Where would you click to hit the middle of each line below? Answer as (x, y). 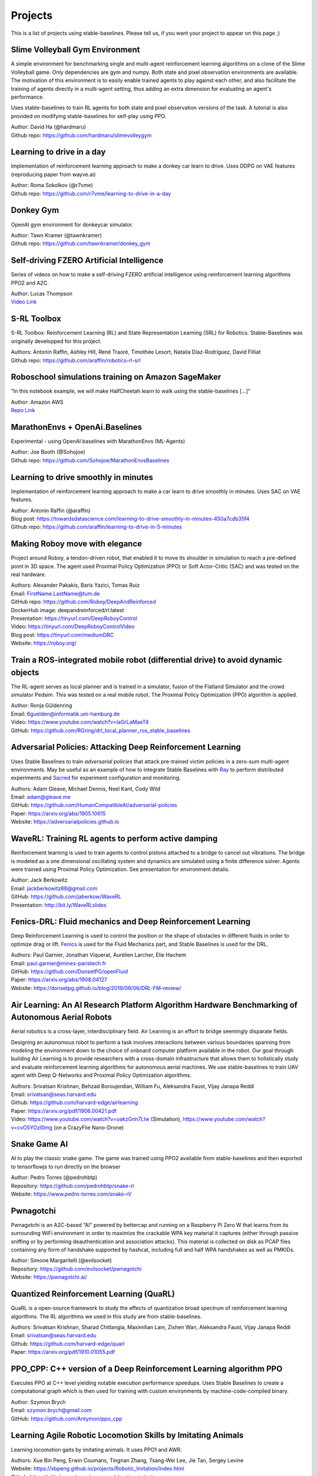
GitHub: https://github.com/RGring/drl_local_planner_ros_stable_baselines (101, 730)
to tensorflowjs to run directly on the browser (66, 1167)
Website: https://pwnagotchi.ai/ (49, 1277)
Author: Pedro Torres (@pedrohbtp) (54, 1177)
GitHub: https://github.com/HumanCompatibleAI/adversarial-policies (94, 805)
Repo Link (23, 410)
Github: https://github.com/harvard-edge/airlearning (74, 1103)
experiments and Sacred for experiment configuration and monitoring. (96, 778)
